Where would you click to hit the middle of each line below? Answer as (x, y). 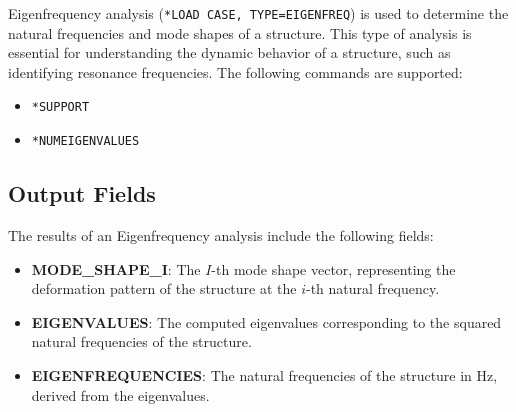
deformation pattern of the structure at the (164, 288)
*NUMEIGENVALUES (85, 141)
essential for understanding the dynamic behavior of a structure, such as (229, 52)
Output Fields (82, 193)
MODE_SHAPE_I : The (116, 268)
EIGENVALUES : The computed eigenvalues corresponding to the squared (266, 321)
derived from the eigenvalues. (120, 394)
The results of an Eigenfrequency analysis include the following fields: (221, 234)
